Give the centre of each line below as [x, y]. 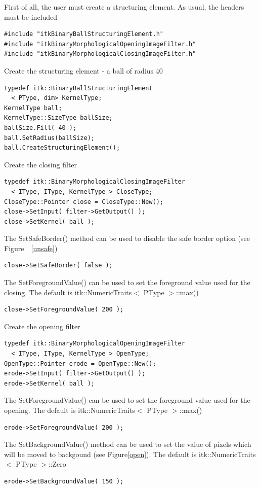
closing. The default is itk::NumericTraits [68, 292]
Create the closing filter [41, 164]
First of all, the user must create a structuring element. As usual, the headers [124, 7]
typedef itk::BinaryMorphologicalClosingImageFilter [95, 182]
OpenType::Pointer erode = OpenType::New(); [80, 363]
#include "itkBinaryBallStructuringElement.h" [84, 34]
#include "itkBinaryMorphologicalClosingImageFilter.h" [100, 54]
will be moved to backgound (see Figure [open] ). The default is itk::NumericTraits [130, 454]
